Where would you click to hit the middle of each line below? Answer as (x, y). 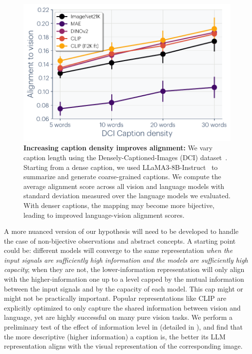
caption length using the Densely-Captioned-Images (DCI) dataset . (126, 157)
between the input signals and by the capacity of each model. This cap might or (124, 288)
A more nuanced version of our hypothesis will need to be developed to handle (121, 231)
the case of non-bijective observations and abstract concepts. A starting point (120, 240)
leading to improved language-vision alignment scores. (104, 215)
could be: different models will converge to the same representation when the (118, 250)
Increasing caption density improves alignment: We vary (118, 148)
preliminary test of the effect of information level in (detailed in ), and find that (124, 327)
